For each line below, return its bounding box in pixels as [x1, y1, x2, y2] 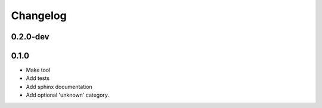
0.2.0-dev [11, 32, 50, 42]
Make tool [26, 66, 51, 74]
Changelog [11, 9, 67, 22]
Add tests [26, 75, 50, 82]
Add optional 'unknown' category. [26, 91, 110, 98]
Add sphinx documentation [26, 83, 92, 90]
